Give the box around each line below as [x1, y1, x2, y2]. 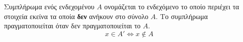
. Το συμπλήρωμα [156, 11, 208, 21]
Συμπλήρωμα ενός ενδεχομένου [4, 1, 94, 11]
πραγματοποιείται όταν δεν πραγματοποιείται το [4, 21, 141, 31]
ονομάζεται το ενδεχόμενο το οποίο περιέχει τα [104, 1, 240, 11]
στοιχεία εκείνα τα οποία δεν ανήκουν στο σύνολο [4, 11, 149, 21]
